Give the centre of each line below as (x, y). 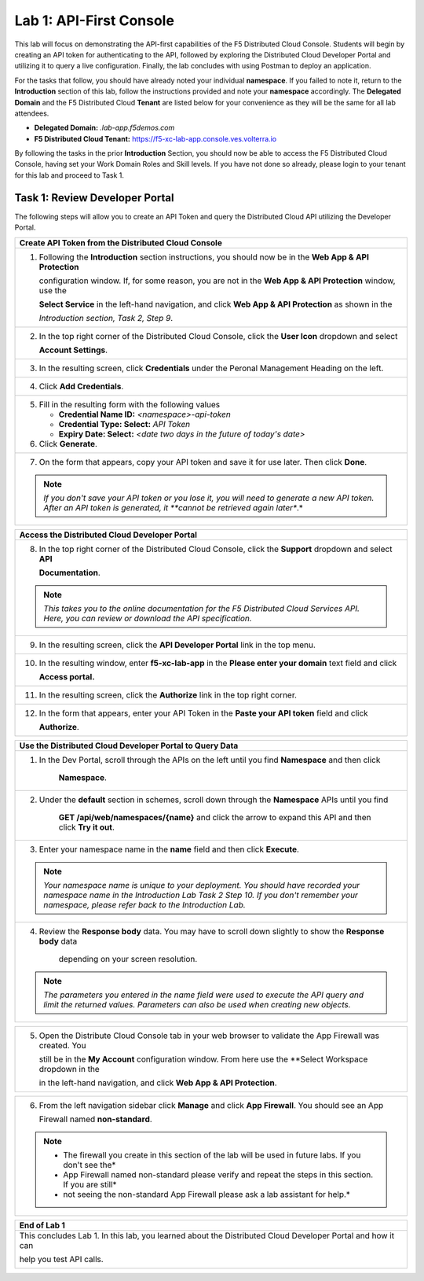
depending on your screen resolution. (128, 959)
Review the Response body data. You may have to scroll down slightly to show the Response (212, 931)
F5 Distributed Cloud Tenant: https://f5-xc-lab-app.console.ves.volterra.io (155, 138)
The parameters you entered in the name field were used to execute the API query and (204, 995)
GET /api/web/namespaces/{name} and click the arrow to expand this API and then (215, 817)
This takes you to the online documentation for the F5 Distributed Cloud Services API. (202, 608)
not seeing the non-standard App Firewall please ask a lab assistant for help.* (207, 1194)
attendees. (32, 113)
